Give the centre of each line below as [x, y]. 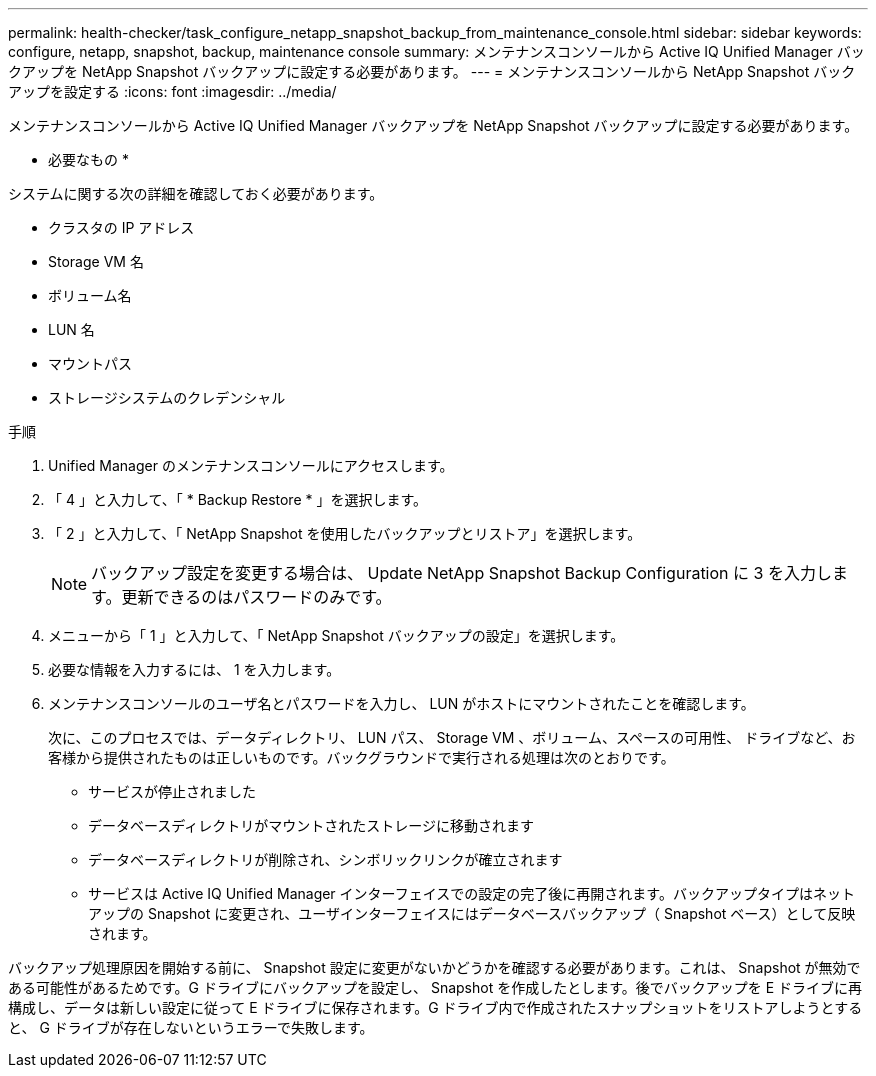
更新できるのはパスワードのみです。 [256, 597]
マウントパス [90, 363]
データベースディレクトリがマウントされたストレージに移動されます [311, 825]
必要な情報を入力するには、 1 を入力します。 [194, 669]
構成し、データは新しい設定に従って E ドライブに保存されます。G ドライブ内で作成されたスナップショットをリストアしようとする [435, 1007]
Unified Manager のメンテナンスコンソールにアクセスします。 [251, 465]
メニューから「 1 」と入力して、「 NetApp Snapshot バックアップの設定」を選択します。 [336, 635]
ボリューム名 [90, 295]
